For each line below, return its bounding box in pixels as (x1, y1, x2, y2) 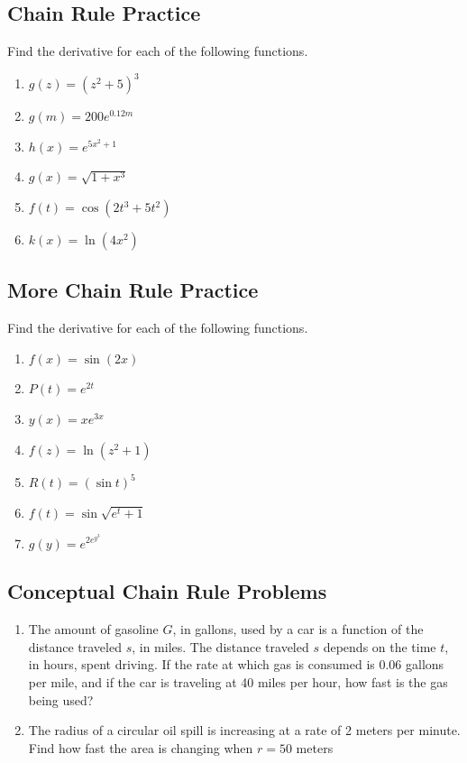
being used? (28, 690, 94, 709)
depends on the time (323, 637, 436, 656)
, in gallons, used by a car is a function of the (172, 620, 424, 639)
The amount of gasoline (28, 620, 159, 639)
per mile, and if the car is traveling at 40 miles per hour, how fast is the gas (28, 673, 448, 692)
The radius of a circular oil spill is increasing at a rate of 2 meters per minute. (28, 721, 461, 740)
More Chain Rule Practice (7, 276, 259, 304)
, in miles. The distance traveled (132, 637, 309, 656)
